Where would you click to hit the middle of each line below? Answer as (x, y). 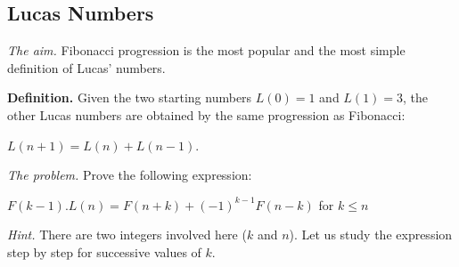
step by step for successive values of (104, 251)
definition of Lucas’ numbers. (86, 67)
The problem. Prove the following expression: (130, 175)
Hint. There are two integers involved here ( (127, 235)
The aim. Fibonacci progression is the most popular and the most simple (206, 50)
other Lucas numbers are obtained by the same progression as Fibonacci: (206, 114)
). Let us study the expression (371, 235)
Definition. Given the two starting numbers (130, 97)
